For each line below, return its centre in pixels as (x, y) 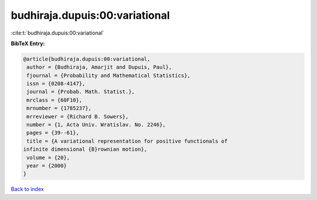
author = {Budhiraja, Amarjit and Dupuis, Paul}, (100, 67)
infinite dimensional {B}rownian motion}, (85, 149)
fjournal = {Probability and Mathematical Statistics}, (109, 75)
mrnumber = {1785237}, (59, 108)
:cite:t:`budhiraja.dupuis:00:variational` (58, 33)
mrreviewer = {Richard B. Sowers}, (78, 116)
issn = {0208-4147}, (56, 84)
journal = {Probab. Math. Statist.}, (81, 92)
